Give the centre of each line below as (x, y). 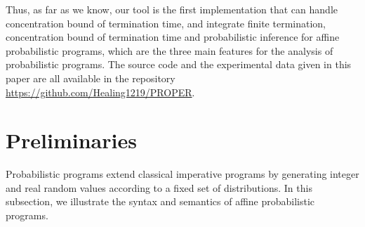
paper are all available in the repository (91, 78)
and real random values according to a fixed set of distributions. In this (159, 187)
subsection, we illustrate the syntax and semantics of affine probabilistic (160, 201)
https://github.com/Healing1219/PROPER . (100, 92)
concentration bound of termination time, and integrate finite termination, (166, 23)
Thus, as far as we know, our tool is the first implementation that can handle (172, 9)
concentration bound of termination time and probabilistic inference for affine (173, 37)
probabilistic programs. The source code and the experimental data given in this (179, 64)
